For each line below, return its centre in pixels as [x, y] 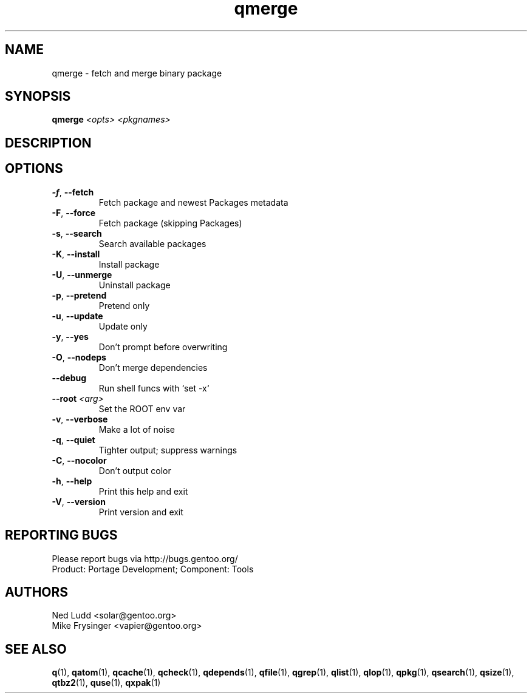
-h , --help [72, 481]
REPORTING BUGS [61, 535]
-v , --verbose [80, 419]
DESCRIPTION [48, 143]
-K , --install [76, 254]
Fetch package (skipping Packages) [170, 223]
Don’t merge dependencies [153, 367]
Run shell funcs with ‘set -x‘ [154, 388]
